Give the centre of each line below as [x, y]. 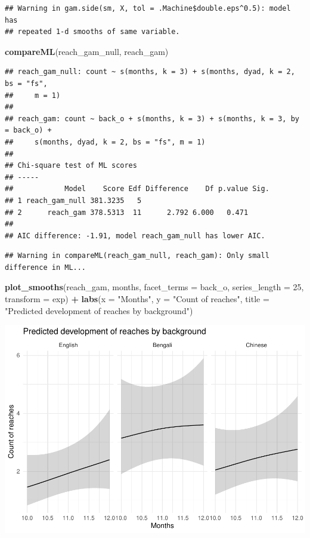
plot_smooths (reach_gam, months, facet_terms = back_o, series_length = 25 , [154, 287]
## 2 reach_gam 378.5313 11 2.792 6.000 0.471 [127, 212]
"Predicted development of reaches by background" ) [99, 310]
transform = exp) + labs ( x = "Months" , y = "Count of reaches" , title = [137, 299]
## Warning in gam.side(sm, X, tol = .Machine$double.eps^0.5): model [148, 8]
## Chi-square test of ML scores [71, 166]
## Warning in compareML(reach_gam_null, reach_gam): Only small [137, 256]
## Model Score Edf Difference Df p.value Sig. [137, 189]
